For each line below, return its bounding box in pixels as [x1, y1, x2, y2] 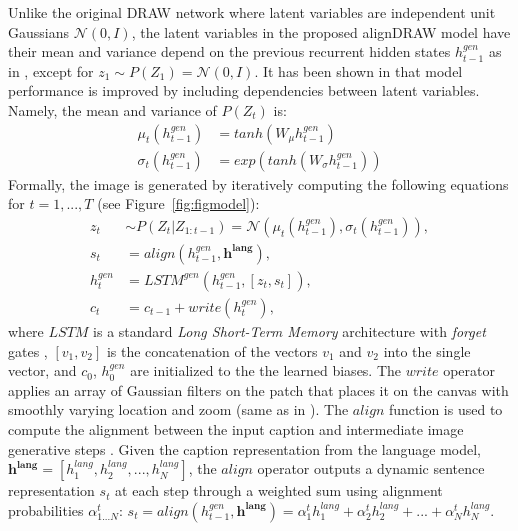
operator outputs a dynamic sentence [257, 458, 485, 479]
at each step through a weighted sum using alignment [115, 480, 443, 501]
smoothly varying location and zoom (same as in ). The [8, 399, 349, 420]
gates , [8, 340, 48, 361]
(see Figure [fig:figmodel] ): [97, 193, 260, 214]
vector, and [8, 360, 77, 381]
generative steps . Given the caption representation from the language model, [8, 438, 481, 459]
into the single [383, 340, 471, 361]
